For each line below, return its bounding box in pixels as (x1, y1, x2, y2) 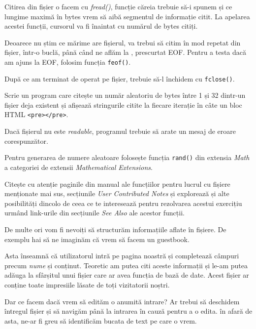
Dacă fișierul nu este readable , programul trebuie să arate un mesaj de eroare (4, 126, 236, 136)
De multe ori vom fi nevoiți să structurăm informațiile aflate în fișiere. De (4, 224, 226, 234)
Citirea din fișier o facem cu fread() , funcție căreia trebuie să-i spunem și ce (4, 1, 232, 11)
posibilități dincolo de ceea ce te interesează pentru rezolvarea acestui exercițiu (4, 198, 242, 208)
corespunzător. (4, 135, 48, 146)
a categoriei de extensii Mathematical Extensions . (4, 162, 153, 172)
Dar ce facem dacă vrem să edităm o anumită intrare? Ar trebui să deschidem (4, 296, 240, 306)
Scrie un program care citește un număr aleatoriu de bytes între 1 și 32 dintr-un (4, 90, 246, 100)
